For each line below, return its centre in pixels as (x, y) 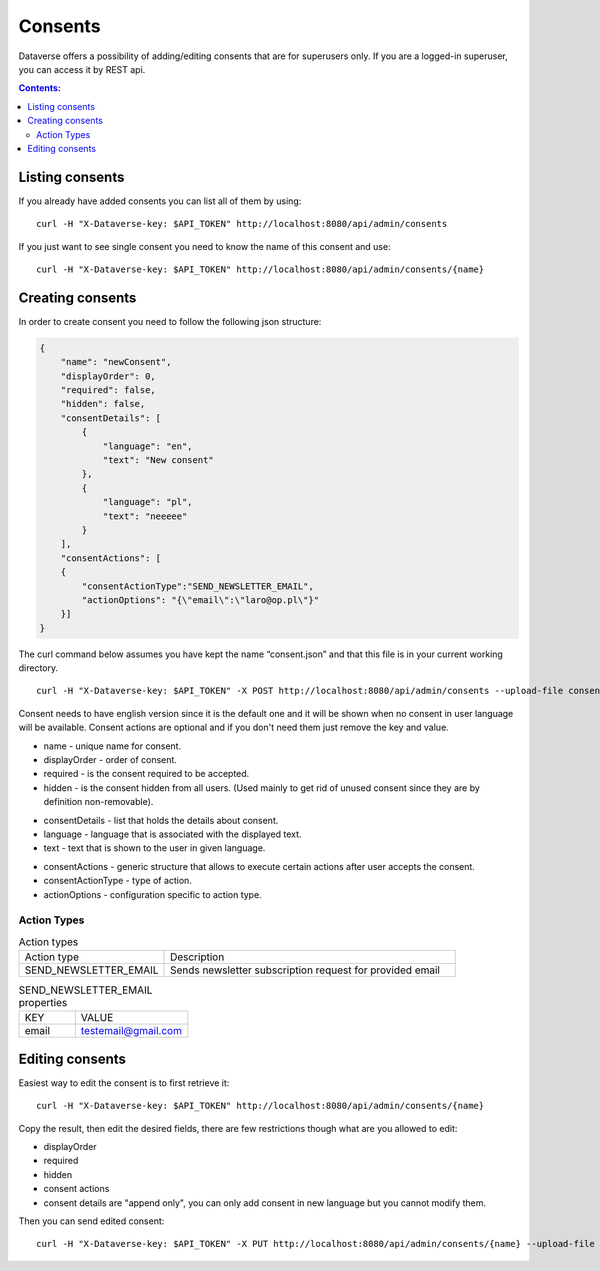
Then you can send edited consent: (91, 1221)
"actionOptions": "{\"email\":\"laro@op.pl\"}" (200, 599)
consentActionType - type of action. (117, 881)
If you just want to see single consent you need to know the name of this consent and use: (204, 246)
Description (197, 957)
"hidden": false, (103, 404)
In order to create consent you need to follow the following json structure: (170, 321)
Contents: (40, 88)
